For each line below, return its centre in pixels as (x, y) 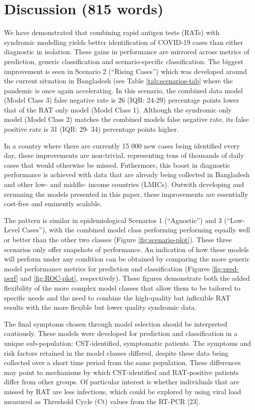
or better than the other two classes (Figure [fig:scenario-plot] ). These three (118, 239)
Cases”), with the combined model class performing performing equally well (136, 230)
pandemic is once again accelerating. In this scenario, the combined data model (124, 90)
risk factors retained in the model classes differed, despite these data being (116, 353)
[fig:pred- (225, 268)
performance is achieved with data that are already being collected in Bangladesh (127, 174)
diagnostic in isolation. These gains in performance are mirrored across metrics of (127, 52)
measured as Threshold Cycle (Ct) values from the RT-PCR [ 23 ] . (102, 401)
